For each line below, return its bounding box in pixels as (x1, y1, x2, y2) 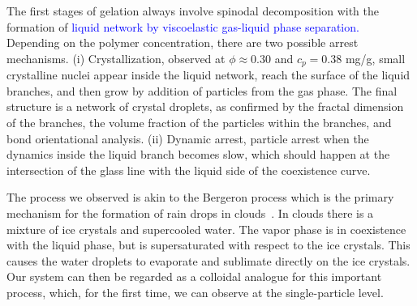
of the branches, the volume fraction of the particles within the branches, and (6, 114, 392, 131)
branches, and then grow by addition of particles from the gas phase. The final (6, 82, 398, 99)
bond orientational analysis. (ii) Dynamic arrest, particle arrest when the (6, 130, 369, 147)
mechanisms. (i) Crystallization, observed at (6, 49, 226, 66)
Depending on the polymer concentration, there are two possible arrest (6, 34, 359, 51)
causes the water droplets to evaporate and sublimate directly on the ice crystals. (6, 252, 411, 269)
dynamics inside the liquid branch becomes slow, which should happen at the (6, 146, 390, 163)
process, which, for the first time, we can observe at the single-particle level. (6, 283, 384, 300)
